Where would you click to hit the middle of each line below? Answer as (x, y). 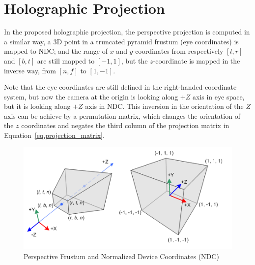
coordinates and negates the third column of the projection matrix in (125, 125)
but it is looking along (37, 106)
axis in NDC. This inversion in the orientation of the (164, 106)
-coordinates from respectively (178, 51)
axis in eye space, (218, 96)
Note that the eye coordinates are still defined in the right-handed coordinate (120, 87)
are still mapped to (66, 60)
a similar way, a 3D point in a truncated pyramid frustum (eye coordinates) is (121, 41)
